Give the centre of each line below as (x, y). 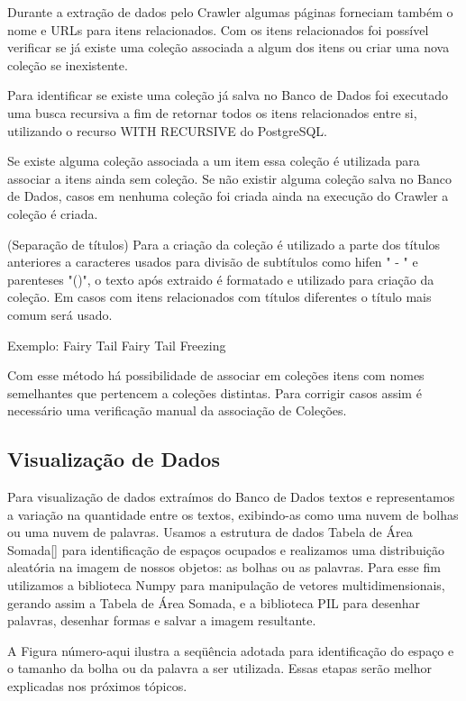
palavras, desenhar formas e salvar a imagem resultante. (162, 620)
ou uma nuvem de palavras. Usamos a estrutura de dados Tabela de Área (210, 532)
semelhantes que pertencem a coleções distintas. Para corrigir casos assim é (215, 392)
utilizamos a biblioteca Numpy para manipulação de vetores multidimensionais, (226, 585)
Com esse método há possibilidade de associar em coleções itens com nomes (216, 375)
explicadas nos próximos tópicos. (97, 686)
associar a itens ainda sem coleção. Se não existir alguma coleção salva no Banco (229, 178)
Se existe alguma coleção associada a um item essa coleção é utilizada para (214, 161)
